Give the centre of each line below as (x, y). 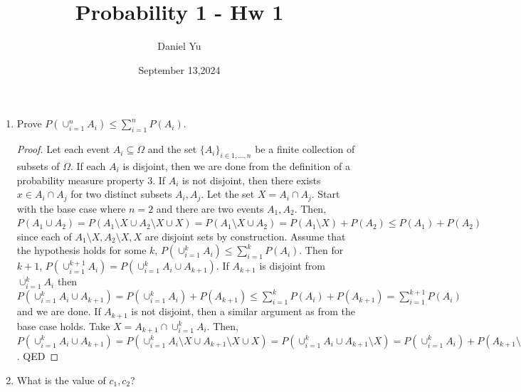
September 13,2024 (179, 69)
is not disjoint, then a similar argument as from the (243, 311)
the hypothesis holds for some (81, 250)
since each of (44, 236)
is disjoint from (292, 266)
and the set (172, 149)
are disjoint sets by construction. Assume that (245, 236)
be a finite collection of (305, 149)
